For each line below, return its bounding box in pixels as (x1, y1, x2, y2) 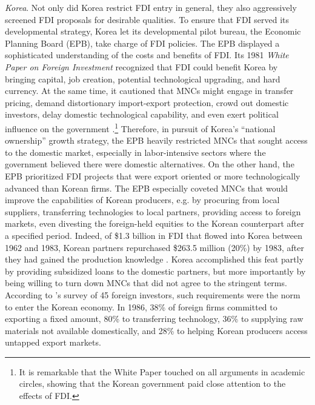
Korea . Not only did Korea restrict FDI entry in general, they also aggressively (5, 1, 297, 13)
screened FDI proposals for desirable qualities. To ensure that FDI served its (5, 13, 290, 25)
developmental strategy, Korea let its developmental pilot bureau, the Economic (5, 25, 301, 38)
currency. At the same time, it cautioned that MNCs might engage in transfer (5, 84, 294, 97)
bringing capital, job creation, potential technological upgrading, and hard (5, 72, 280, 85)
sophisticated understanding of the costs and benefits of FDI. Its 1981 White (5, 49, 289, 61)
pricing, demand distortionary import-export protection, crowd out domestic (5, 96, 289, 109)
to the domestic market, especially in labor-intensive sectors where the (5, 146, 266, 158)
